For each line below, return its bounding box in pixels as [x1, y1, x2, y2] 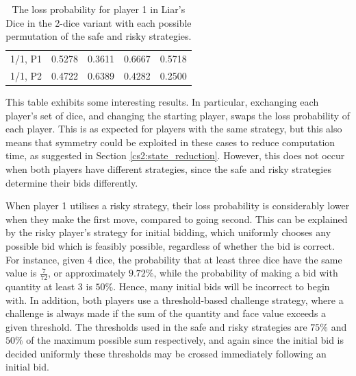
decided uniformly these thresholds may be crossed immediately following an [5, 346, 327, 360]
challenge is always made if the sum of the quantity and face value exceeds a [5, 306, 327, 320]
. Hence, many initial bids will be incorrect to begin [113, 279, 330, 293]
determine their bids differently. [5, 175, 138, 189]
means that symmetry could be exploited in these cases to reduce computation [5, 134, 335, 149]
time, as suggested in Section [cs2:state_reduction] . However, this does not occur [5, 148, 345, 163]
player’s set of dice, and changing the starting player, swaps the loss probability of [5, 108, 351, 122]
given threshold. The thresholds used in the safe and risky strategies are [5, 319, 307, 333]
